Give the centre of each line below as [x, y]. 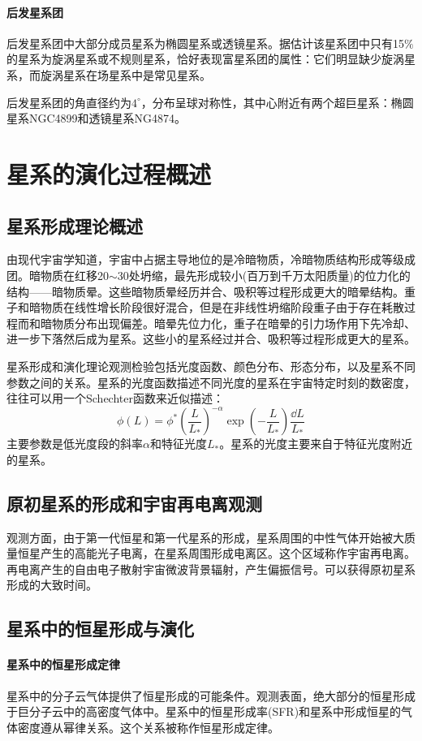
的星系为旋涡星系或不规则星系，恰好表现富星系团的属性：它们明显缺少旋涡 [205, 59]
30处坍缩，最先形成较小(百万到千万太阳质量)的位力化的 [264, 275]
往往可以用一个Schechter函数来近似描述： [115, 398]
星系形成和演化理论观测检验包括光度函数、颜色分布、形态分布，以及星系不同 [211, 366]
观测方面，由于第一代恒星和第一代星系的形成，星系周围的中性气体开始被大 [205, 537]
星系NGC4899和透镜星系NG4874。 [97, 118]
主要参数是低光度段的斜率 [75, 444]
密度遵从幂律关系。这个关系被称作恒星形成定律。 [148, 727]
